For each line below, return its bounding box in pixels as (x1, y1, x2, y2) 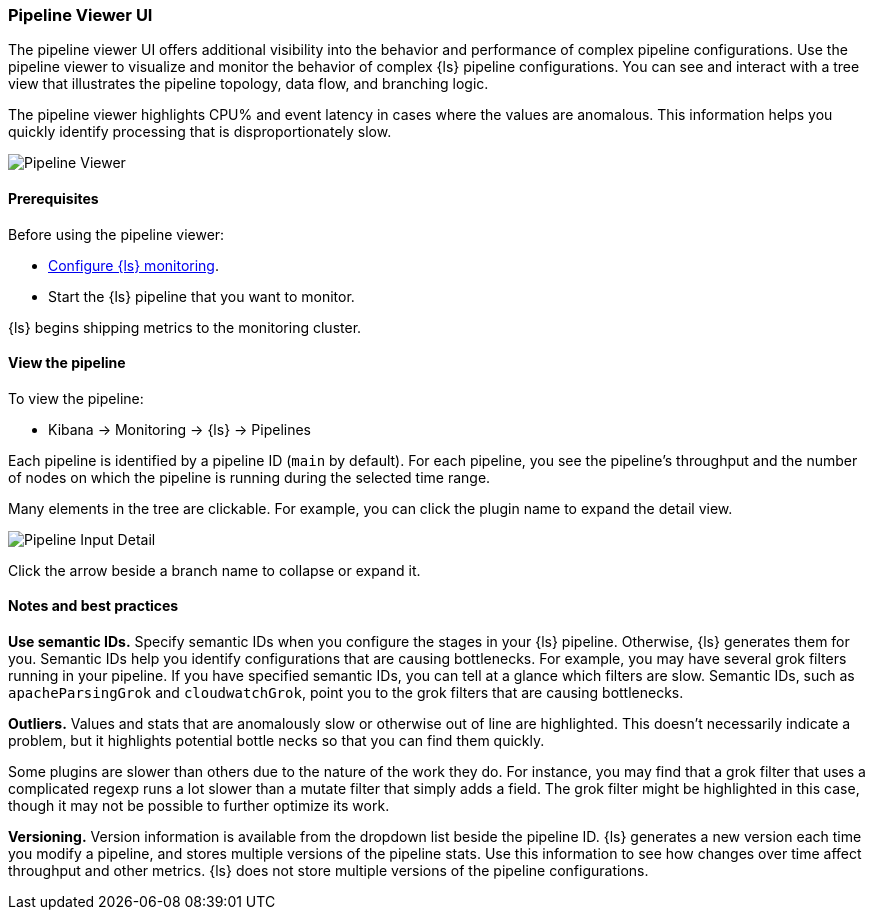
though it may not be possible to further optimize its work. (8, 797, 390, 815)
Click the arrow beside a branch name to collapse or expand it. (8, 561, 421, 579)
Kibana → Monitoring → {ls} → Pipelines (48, 420, 311, 438)
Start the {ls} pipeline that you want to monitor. (48, 287, 355, 305)
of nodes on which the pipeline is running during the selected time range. (8, 468, 491, 486)
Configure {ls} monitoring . (48, 256, 219, 274)
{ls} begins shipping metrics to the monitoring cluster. (8, 318, 362, 336)
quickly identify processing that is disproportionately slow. (8, 123, 392, 141)
